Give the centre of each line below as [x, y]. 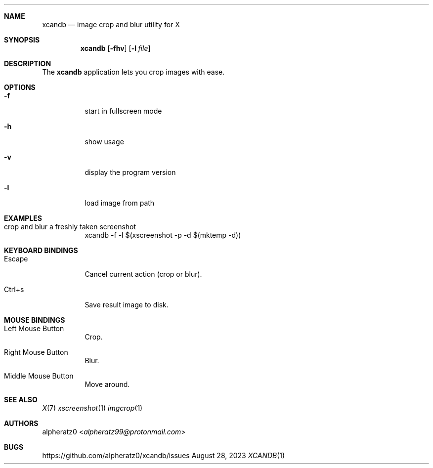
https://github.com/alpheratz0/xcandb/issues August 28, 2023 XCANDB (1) [164, 455]
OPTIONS [20, 87]
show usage [104, 142]
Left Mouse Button [34, 328]
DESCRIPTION [28, 64]
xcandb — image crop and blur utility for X [111, 24]
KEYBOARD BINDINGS [41, 250]
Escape [16, 259]
